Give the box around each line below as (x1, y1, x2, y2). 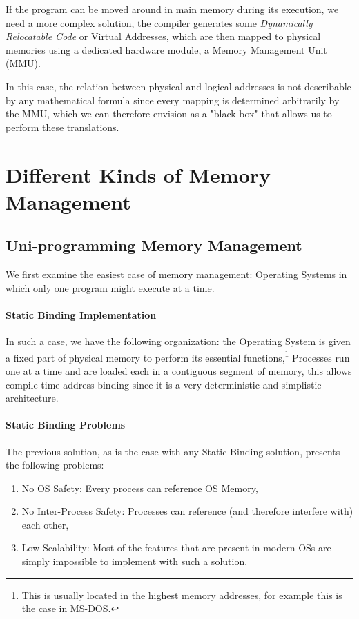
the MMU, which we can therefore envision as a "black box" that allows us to (6, 106, 332, 121)
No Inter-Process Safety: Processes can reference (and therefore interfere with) (21, 504, 353, 518)
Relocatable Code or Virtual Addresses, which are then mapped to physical (6, 29, 321, 43)
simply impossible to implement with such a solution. (21, 554, 248, 569)
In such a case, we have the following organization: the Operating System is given (6, 334, 351, 348)
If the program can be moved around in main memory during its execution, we (6, 2, 339, 16)
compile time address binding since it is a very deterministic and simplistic (6, 377, 322, 391)
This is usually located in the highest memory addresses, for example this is (21, 587, 342, 602)
